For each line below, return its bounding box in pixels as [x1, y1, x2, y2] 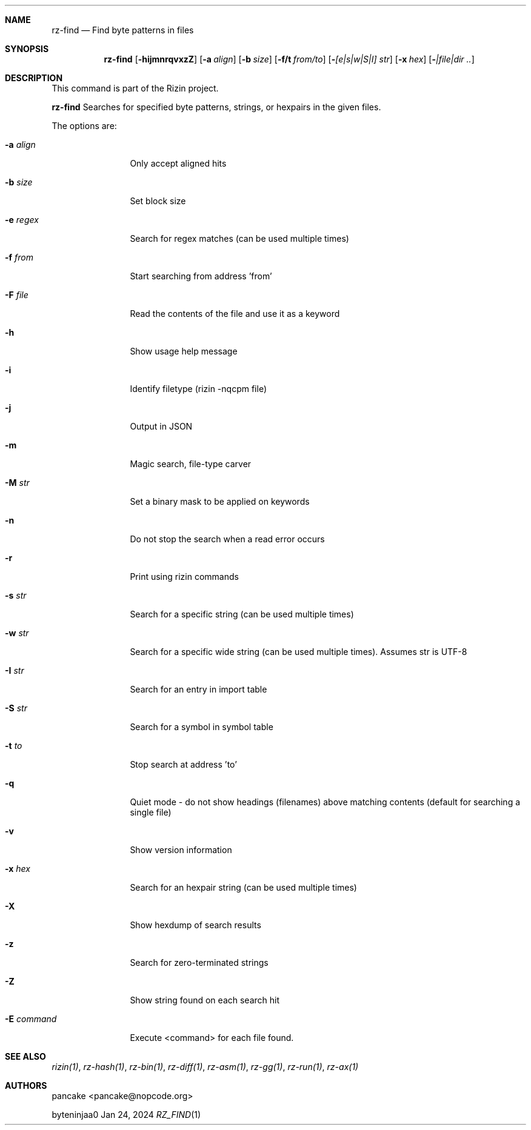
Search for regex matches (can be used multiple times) [130, 233, 349, 244]
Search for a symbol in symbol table [130, 722, 273, 732]
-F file [5, 290, 28, 300]
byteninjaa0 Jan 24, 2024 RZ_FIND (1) [52, 1109, 201, 1120]
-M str [5, 477, 30, 488]
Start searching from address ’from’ [130, 271, 272, 281]
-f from [5, 252, 33, 262]
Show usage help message [130, 346, 238, 356]
